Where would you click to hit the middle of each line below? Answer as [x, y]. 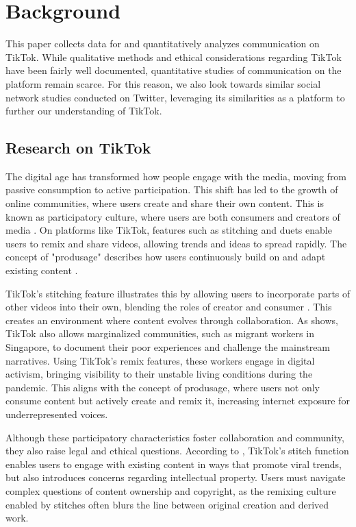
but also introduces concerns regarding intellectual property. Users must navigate [176, 477]
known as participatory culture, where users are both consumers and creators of [173, 216]
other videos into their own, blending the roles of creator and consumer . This [169, 307]
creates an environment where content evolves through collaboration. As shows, [172, 320]
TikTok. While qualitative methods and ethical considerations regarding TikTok [174, 57]
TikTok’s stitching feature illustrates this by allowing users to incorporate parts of [178, 293]
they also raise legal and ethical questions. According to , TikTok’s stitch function [177, 451]
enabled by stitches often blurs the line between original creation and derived [167, 504]
